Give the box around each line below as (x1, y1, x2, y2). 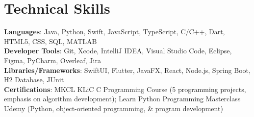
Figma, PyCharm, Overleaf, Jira (4, 55, 101, 65)
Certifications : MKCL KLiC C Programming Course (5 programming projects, (4, 84, 246, 94)
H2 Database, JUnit (4, 74, 64, 85)
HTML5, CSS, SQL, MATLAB (4, 36, 97, 46)
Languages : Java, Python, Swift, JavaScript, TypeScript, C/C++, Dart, (4, 26, 225, 37)
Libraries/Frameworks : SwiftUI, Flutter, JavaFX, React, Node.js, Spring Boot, (4, 65, 251, 75)
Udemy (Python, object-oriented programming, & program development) (4, 103, 223, 113)
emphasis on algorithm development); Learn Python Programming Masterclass (4, 94, 241, 104)
